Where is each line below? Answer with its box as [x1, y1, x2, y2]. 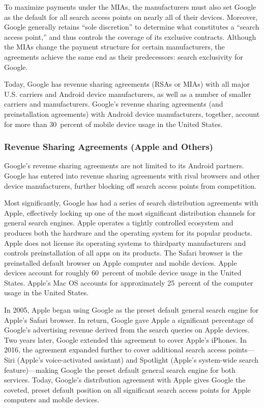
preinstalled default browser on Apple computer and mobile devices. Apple [4, 257, 237, 268]
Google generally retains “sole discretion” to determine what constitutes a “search [4, 21, 259, 32]
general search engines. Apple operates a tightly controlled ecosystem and [4, 217, 233, 228]
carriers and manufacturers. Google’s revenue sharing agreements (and [4, 98, 223, 109]
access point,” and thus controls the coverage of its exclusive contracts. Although [4, 31, 256, 42]
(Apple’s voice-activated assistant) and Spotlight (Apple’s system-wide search [17, 354, 259, 365]
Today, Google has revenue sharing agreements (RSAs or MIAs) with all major [4, 79, 250, 89]
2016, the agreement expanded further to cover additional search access [4, 344, 226, 355]
